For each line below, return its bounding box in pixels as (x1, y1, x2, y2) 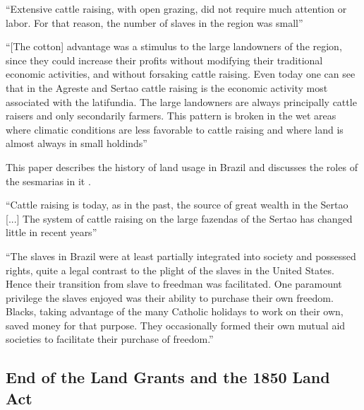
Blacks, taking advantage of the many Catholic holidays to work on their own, (6, 304, 344, 319)
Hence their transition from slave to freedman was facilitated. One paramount (6, 276, 342, 291)
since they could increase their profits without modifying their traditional (6, 52, 323, 67)
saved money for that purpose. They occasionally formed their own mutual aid (6, 317, 346, 332)
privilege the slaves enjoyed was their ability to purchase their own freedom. (6, 290, 334, 305)
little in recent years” (6, 225, 97, 240)
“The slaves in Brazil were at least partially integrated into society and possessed (6, 248, 356, 263)
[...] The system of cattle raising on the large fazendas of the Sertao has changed (6, 211, 353, 225)
